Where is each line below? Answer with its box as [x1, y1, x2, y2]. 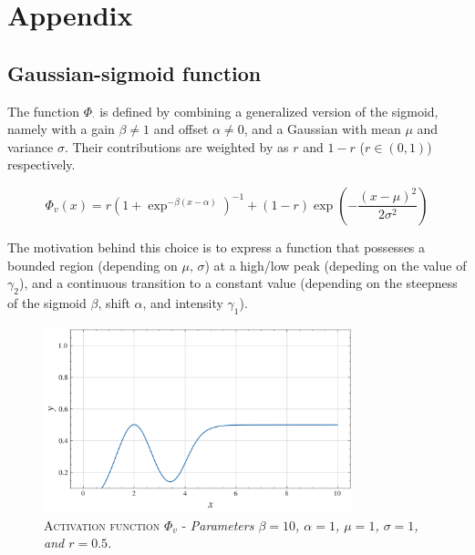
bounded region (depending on [7, 255, 178, 274]
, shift [98, 293, 130, 312]
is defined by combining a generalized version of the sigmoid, [99, 101, 439, 120]
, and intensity [142, 293, 223, 312]
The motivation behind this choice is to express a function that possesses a [7, 237, 426, 256]
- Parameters [181, 515, 254, 534]
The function [7, 101, 79, 120]
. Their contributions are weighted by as [64, 137, 289, 156]
